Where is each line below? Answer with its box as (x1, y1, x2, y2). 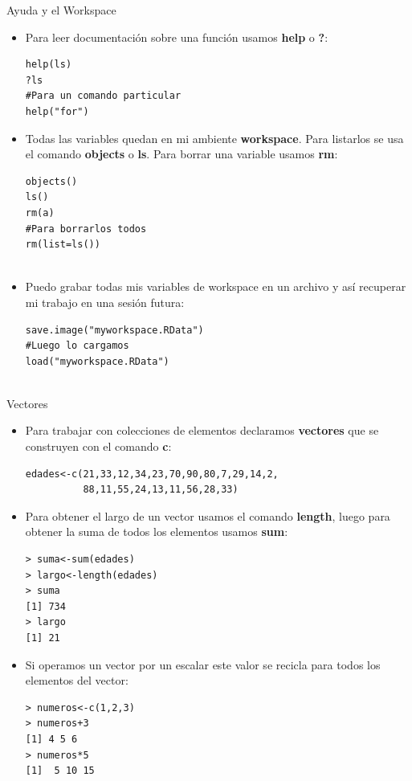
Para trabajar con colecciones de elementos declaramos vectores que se (25, 422, 379, 439)
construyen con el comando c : (25, 438, 172, 455)
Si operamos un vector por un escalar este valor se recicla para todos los (25, 656, 381, 673)
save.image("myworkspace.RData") (25, 324, 204, 336)
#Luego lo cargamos (25, 340, 129, 352)
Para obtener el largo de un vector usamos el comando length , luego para (25, 507, 390, 524)
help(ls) (25, 59, 72, 71)
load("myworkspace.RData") (25, 355, 169, 367)
